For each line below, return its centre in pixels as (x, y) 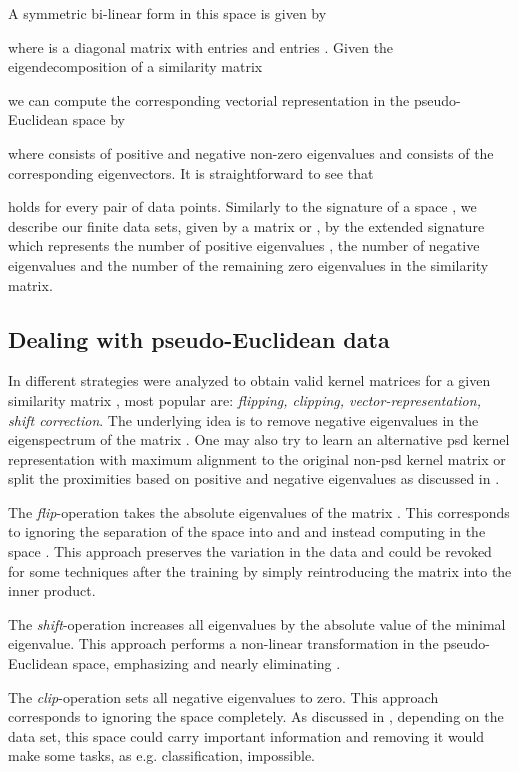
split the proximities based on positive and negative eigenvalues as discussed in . (254, 478)
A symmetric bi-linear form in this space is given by (167, 13)
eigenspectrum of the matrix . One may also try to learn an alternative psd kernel (259, 439)
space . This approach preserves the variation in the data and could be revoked (250, 551)
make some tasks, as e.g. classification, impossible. (162, 755)
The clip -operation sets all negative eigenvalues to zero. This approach (223, 696)
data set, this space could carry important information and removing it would (246, 735)
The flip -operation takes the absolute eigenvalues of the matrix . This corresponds (259, 511)
